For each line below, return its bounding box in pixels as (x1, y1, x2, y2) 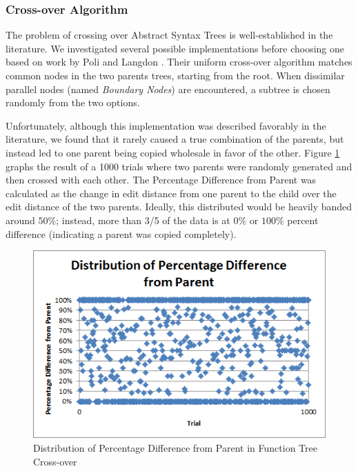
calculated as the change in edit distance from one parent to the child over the (6, 186, 337, 200)
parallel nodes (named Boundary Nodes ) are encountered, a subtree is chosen (6, 81, 330, 96)
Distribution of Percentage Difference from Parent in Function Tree (33, 440, 317, 454)
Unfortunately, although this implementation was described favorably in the (6, 118, 326, 132)
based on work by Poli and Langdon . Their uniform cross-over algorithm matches (6, 54, 352, 69)
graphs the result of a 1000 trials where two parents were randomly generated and (6, 159, 352, 173)
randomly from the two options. (6, 95, 140, 110)
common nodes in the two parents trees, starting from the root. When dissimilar (6, 68, 345, 82)
